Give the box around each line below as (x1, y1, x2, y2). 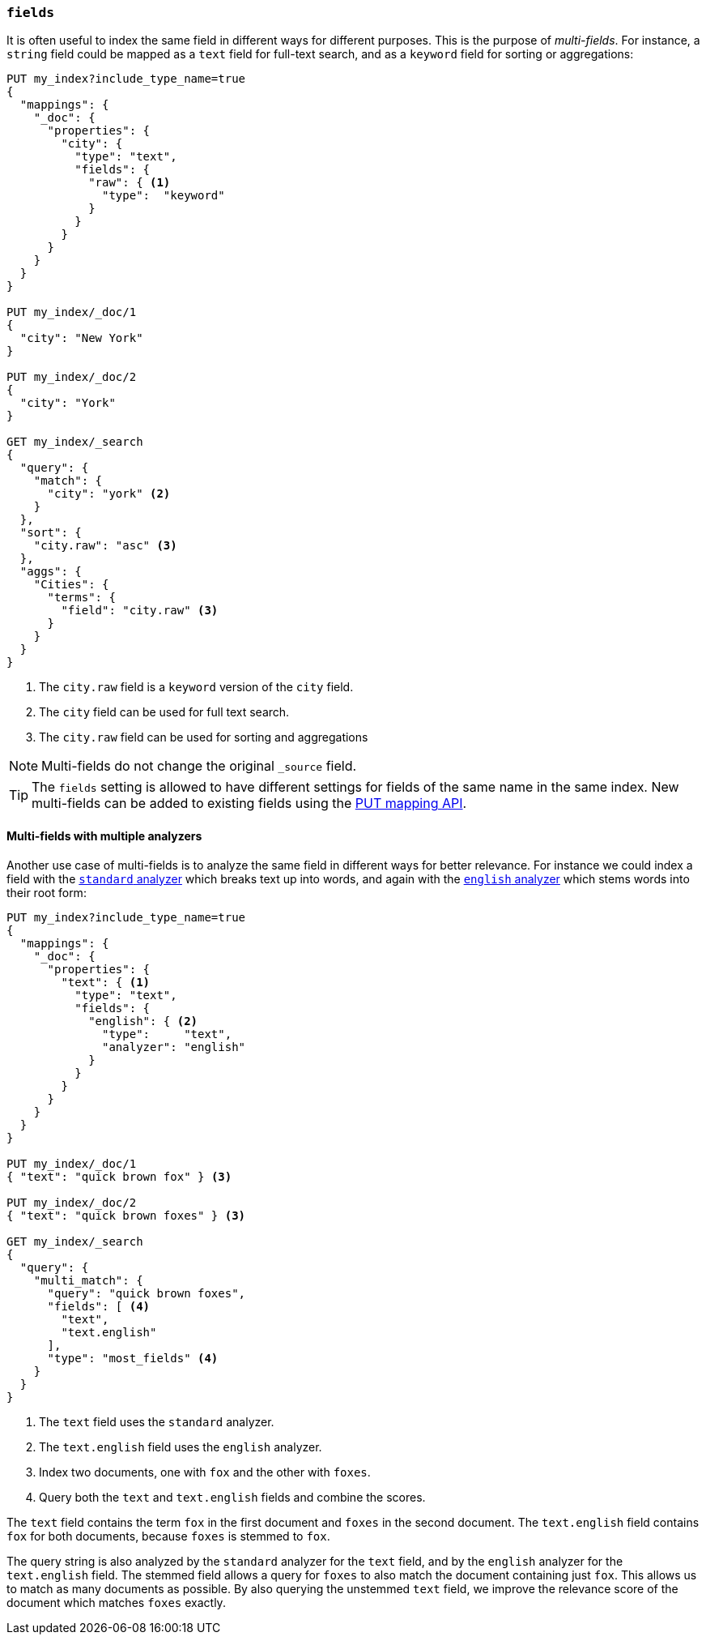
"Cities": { (33, 578, 109, 592)
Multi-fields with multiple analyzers (6, 828, 202, 843)
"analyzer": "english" (102, 1040, 246, 1053)
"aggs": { (19, 565, 82, 579)
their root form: (6, 885, 87, 900)
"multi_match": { (33, 1273, 143, 1287)
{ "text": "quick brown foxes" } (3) (6, 1208, 246, 1222)
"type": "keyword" (102, 189, 225, 203)
